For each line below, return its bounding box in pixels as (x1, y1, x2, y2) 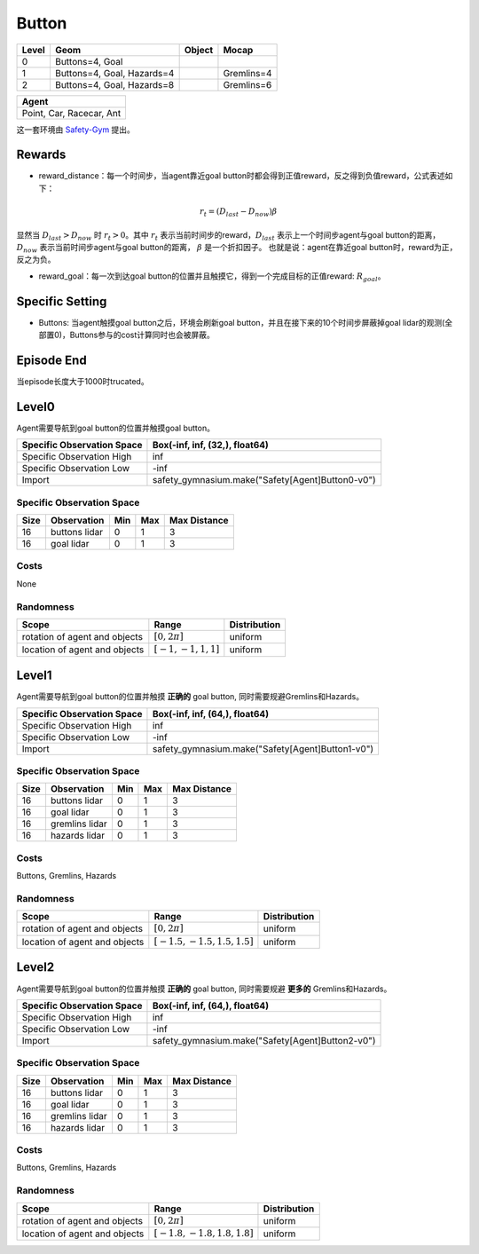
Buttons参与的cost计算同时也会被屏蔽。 (69, 329, 215, 341)
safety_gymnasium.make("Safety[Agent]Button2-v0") (152, 1034, 376, 1046)
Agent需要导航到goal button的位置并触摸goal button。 (16, 422, 215, 433)
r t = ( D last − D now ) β (200, 207, 278, 218)
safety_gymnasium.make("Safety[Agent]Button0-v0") (152, 474, 376, 486)
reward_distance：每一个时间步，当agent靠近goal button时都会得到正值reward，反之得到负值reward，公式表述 (38, 170, 445, 181)
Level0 (16, 399, 55, 414)
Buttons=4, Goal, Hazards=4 (54, 67, 175, 79)
